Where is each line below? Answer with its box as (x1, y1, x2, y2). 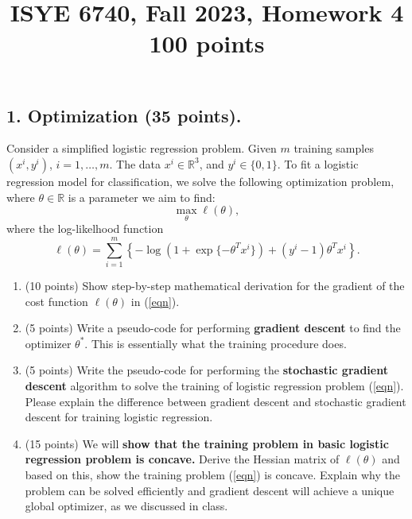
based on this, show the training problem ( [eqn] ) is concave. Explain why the (25, 467, 400, 483)
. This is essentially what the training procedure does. (84, 335, 347, 351)
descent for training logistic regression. (25, 409, 213, 425)
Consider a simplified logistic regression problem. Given (6, 140, 277, 157)
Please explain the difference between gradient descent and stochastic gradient (25, 393, 406, 409)
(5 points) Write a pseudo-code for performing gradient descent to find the (25, 320, 401, 336)
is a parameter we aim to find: (68, 188, 216, 205)
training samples (293, 140, 374, 157)
